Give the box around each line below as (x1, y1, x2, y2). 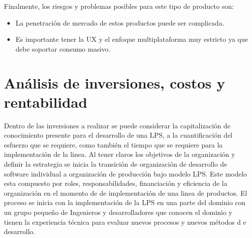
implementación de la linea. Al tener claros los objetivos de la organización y (4, 149, 235, 159)
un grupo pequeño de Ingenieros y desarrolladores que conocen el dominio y (4, 207, 233, 217)
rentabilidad (4, 91, 88, 112)
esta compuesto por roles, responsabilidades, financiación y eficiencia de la (4, 178, 227, 188)
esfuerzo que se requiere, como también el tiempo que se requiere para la (4, 139, 223, 149)
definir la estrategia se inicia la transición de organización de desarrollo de (4, 159, 227, 169)
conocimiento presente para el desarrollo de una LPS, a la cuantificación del (4, 130, 233, 140)
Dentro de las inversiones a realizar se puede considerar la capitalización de (4, 120, 231, 130)
